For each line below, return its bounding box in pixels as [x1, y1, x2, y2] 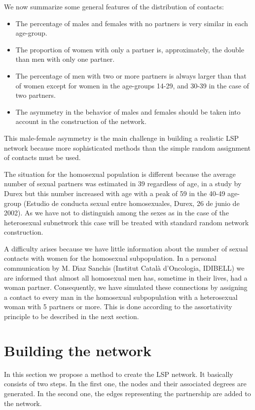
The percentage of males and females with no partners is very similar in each [15, 18, 248, 28]
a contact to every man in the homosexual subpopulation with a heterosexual [4, 291, 238, 302]
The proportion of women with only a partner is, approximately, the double [15, 44, 244, 54]
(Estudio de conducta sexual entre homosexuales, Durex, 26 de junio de [23, 198, 240, 208]
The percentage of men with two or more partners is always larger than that [15, 70, 247, 81]
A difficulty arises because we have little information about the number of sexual [4, 243, 248, 253]
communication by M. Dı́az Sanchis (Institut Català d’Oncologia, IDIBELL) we [4, 263, 245, 273]
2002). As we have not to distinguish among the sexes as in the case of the [4, 207, 229, 218]
